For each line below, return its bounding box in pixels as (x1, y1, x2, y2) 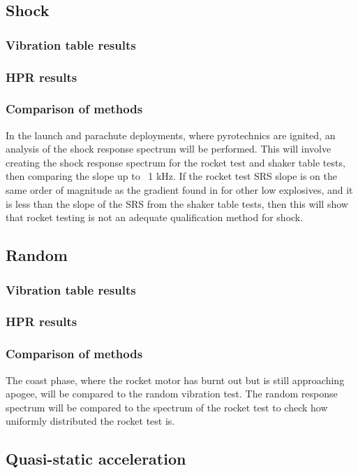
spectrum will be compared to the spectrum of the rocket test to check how (6, 400, 328, 414)
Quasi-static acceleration (6, 448, 186, 470)
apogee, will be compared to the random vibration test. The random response (6, 386, 338, 401)
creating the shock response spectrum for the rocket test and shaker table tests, (6, 155, 345, 169)
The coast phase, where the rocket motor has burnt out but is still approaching (6, 372, 345, 387)
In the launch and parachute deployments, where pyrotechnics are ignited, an (6, 127, 336, 142)
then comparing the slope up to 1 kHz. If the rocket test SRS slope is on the (6, 169, 337, 183)
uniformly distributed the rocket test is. (6, 414, 175, 428)
